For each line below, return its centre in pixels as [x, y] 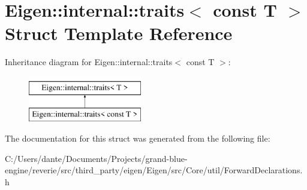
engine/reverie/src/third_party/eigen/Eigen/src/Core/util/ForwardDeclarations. [154, 170]
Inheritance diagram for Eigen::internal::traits [89, 62]
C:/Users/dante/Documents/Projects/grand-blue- [96, 158]
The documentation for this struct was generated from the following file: [138, 138]
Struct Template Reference [119, 33]
